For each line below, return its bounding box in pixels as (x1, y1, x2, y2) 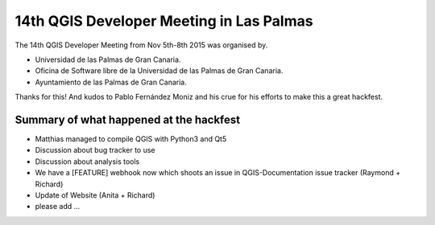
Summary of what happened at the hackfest (14, 112, 241, 126)
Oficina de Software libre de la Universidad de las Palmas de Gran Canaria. (35, 66, 284, 76)
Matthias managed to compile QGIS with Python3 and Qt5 (35, 134, 227, 144)
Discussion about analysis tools (35, 157, 140, 166)
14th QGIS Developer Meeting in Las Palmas (14, 12, 313, 30)
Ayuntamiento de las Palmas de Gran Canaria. (35, 77, 187, 87)
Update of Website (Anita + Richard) (35, 190, 155, 200)
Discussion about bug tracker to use (35, 145, 155, 155)
